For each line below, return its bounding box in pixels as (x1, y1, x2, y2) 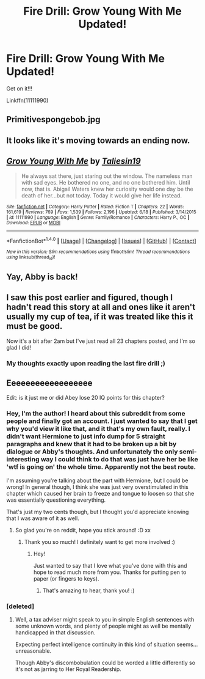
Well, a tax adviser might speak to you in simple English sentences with (15, 616, 195, 623)
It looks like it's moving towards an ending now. (6, 135, 190, 145)
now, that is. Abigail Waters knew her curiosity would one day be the (21, 185, 193, 193)
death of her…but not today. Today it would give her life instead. (21, 191, 182, 199)
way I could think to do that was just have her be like (40, 455, 198, 464)
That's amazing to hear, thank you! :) (42, 587, 135, 594)
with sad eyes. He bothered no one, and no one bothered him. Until (21, 178, 190, 186)
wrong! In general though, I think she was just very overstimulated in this (6, 483, 189, 490)
